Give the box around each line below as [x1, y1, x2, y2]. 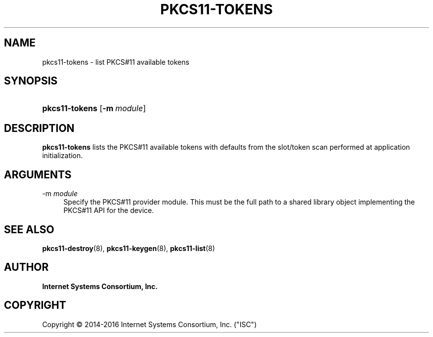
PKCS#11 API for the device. [63, 206, 154, 215]
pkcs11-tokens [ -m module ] [42, 103, 146, 114]
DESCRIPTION [4, 122, 75, 134]
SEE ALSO [4, 223, 54, 236]
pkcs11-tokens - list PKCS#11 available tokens [42, 57, 189, 66]
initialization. [42, 151, 83, 160]
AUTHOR [4, 261, 49, 274]
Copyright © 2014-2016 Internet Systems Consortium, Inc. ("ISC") [42, 320, 257, 329]
